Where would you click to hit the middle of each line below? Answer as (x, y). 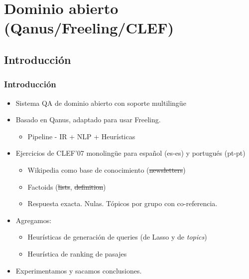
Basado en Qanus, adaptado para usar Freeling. (88, 120)
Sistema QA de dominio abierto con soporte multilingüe (101, 103)
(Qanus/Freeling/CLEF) (89, 28)
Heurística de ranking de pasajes (77, 253)
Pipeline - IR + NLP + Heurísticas (81, 136)
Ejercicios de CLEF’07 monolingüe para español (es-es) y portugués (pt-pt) (130, 153)
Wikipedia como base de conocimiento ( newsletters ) (107, 169)
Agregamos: (34, 220)
